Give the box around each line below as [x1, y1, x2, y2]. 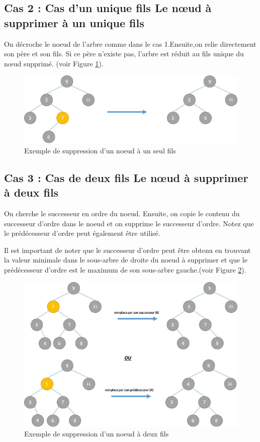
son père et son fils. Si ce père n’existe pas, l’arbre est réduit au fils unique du [4, 48, 244, 59]
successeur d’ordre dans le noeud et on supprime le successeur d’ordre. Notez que [4, 218, 254, 228]
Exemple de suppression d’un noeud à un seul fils [24, 145, 176, 155]
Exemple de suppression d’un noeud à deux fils [24, 428, 169, 439]
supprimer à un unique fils [4, 15, 144, 30]
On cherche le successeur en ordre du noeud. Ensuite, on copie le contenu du [4, 208, 240, 218]
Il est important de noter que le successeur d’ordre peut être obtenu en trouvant [4, 244, 251, 255]
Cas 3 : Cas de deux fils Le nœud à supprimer [4, 169, 248, 185]
